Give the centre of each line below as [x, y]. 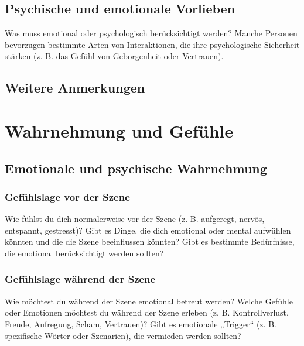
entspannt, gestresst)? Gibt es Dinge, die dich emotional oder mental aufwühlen [148, 230]
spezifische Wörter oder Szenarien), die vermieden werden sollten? [123, 335]
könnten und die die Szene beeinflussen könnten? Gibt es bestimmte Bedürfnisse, [150, 241]
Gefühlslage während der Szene [80, 279]
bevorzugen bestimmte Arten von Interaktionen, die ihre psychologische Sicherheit [152, 44]
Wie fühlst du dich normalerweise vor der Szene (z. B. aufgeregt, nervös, [135, 219]
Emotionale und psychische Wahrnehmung [136, 168]
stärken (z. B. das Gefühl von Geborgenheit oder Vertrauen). [114, 56]
